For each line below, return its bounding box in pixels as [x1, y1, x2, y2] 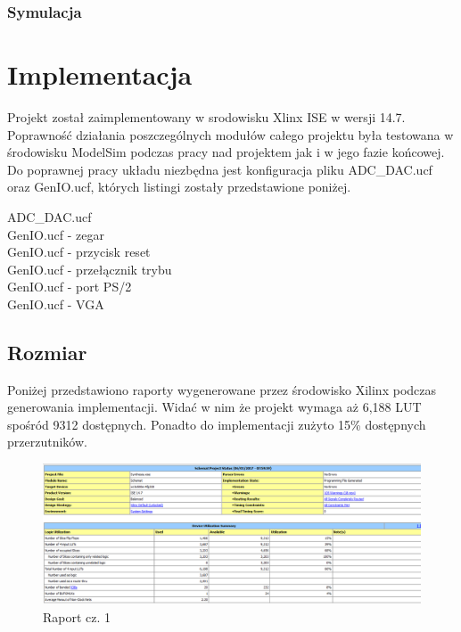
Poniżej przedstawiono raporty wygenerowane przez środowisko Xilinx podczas [7, 380, 437, 398]
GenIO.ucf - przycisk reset [7, 242, 151, 261]
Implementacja [7, 56, 193, 93]
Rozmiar [7, 338, 87, 365]
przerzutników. [7, 432, 87, 451]
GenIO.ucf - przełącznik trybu [7, 259, 172, 278]
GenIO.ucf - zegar [7, 225, 105, 243]
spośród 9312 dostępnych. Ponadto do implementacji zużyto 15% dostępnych [7, 414, 426, 433]
